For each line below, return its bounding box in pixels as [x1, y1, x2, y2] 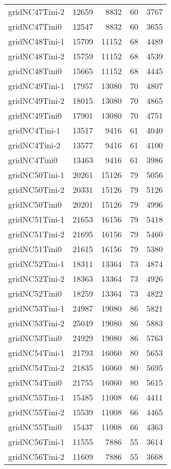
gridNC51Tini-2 [8, 228, 65, 240]
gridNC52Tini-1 [8, 258, 65, 270]
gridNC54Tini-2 [8, 362, 65, 373]
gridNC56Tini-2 [8, 451, 65, 462]
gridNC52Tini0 [8, 287, 62, 299]
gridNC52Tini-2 [8, 273, 65, 284]
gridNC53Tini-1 [8, 302, 65, 314]
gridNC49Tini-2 [8, 95, 65, 106]
